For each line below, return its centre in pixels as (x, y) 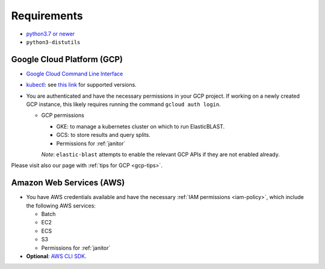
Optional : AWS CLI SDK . (56, 256)
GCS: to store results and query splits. (103, 135)
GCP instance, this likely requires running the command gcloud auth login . (123, 104)
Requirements (47, 16)
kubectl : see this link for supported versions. (81, 85)
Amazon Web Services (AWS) (68, 183)
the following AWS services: (61, 206)
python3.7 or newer (51, 34)
